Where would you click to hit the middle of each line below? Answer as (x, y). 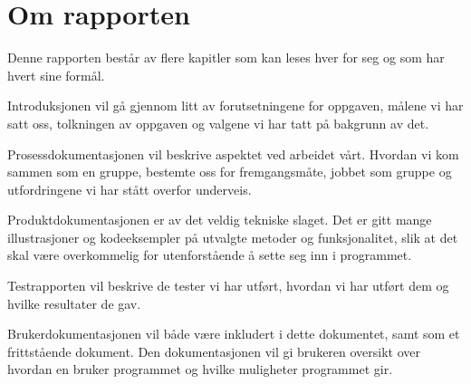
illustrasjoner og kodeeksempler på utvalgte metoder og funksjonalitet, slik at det (233, 237)
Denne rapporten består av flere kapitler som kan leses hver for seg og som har (226, 58)
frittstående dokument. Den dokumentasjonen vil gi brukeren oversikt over (214, 351)
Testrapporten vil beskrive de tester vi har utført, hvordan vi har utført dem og (228, 286)
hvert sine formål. (56, 75)
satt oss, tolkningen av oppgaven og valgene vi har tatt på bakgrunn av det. (218, 123)
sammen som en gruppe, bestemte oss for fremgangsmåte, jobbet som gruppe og (230, 172)
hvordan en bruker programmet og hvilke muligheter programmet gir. (200, 369)
